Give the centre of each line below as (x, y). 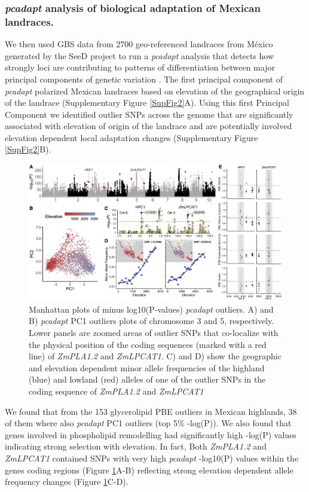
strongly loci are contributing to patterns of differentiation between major (140, 67)
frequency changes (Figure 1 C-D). (67, 482)
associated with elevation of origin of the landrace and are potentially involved (149, 126)
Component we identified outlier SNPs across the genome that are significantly (149, 114)
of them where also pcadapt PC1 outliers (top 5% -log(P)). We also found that (148, 423)
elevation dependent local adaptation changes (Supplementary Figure (131, 137)
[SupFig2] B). (28, 149)
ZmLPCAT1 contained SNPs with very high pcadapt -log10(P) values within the (152, 458)
